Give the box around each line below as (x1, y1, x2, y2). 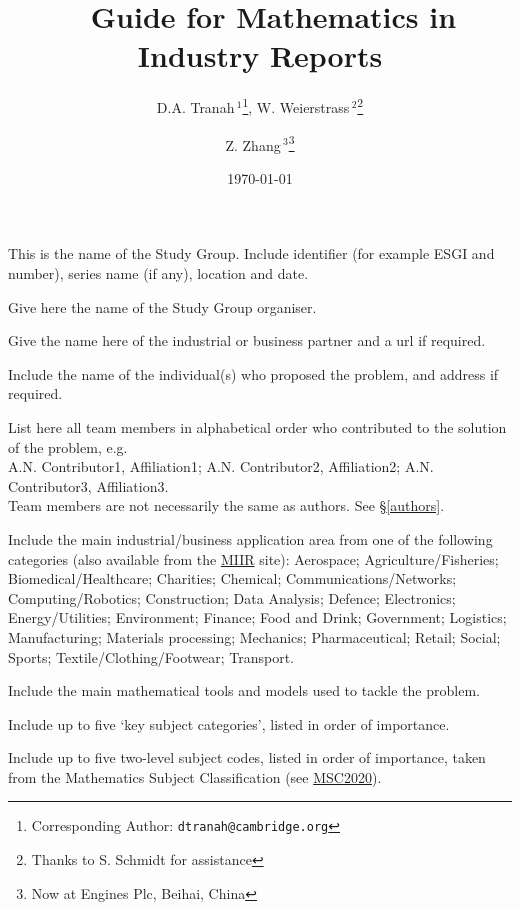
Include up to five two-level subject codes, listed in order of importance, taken (8, 747, 486, 768)
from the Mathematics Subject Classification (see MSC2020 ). (8, 766, 382, 787)
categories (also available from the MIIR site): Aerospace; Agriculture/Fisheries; (8, 548, 499, 569)
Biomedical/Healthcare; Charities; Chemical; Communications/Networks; (8, 568, 457, 589)
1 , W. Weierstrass (242, 94, 350, 117)
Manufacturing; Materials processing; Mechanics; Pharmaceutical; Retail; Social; (8, 626, 501, 647)
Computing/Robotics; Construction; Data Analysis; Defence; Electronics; (8, 587, 456, 608)
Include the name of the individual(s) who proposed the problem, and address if (8, 363, 499, 384)
